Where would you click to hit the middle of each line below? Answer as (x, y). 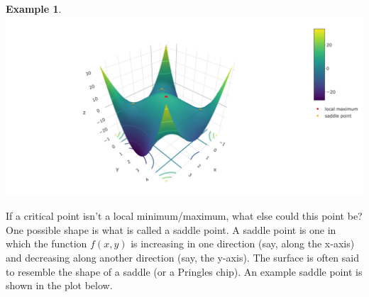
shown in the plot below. (59, 285)
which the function (46, 243)
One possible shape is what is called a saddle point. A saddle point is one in (171, 229)
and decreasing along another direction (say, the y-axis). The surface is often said (183, 257)
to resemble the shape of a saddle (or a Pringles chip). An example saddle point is (184, 271)
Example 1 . (34, 9)
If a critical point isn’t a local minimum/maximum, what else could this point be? (184, 216)
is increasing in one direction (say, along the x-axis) (243, 243)
